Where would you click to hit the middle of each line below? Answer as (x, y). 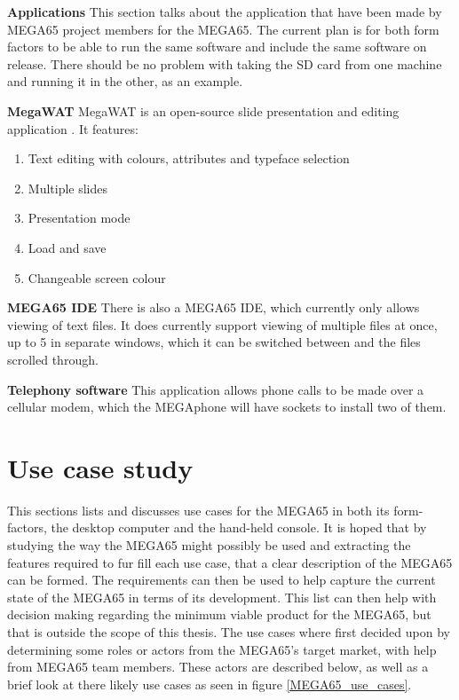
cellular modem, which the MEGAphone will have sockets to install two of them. (227, 407)
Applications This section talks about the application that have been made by (225, 12)
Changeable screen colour (97, 277)
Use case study (100, 467)
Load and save (67, 247)
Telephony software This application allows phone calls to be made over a (216, 389)
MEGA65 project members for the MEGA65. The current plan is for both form (223, 29)
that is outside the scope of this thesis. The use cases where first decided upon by (229, 631)
